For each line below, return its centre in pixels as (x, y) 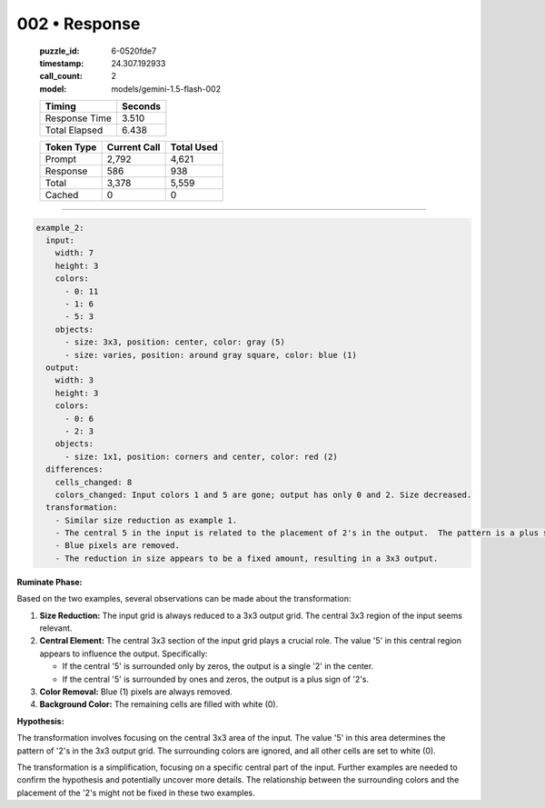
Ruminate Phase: (50, 582)
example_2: (60, 228)
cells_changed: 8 (94, 482)
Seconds (141, 106)
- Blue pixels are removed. (118, 546)
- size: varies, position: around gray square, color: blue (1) (211, 355)
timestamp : (62, 63)
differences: (74, 469)
